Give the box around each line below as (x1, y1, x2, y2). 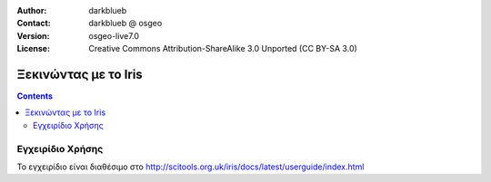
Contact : (16, 18, 52, 29)
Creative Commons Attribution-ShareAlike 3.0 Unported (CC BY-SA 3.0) (88, 43, 358, 54)
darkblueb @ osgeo (88, 18, 163, 29)
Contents (16, 91, 54, 101)
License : (16, 43, 50, 54)
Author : (16, 5, 47, 15)
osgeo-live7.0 (88, 30, 140, 41)
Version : (16, 30, 50, 41)
